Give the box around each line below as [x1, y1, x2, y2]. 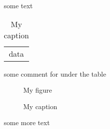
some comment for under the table [4, 68, 106, 79]
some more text [4, 117, 50, 128]
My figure [23, 85, 52, 95]
